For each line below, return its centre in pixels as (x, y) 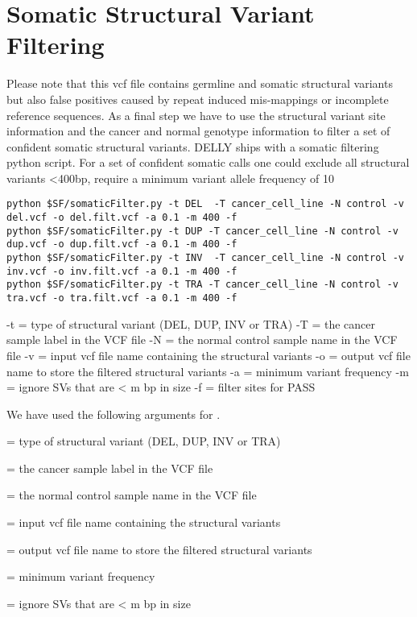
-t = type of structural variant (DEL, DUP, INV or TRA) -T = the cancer (191, 323)
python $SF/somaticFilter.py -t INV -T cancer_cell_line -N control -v (205, 258)
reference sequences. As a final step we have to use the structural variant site (196, 115)
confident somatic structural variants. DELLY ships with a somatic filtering (193, 146)
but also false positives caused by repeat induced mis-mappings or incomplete (198, 99)
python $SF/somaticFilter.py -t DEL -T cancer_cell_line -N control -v (205, 204)
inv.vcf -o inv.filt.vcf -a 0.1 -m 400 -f (122, 271)
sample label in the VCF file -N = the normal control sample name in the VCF (202, 340)
